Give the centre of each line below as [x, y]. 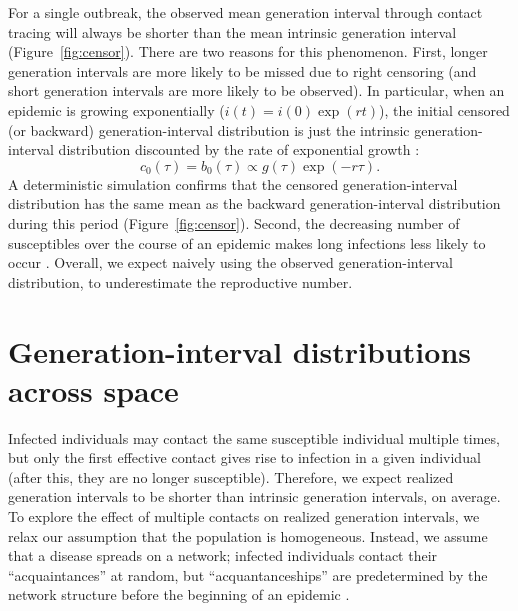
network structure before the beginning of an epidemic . [179, 594]
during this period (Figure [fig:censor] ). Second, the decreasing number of [234, 222]
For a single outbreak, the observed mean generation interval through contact [245, 12]
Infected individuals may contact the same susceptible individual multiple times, [254, 437]
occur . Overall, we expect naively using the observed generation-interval [230, 262]
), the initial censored [444, 109]
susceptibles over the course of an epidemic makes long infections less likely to [247, 242]
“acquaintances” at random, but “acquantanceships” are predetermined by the [248, 574]
